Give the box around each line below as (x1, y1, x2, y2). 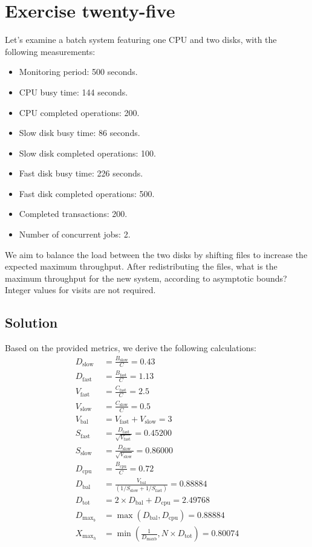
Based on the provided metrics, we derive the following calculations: (5, 341, 256, 354)
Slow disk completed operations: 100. (19, 146, 156, 159)
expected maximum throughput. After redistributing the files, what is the (5, 260, 278, 273)
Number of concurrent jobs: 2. (19, 228, 131, 241)
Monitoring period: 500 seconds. (19, 65, 138, 78)
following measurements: (5, 45, 96, 57)
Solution (5, 313, 58, 332)
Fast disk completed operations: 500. (19, 187, 155, 199)
